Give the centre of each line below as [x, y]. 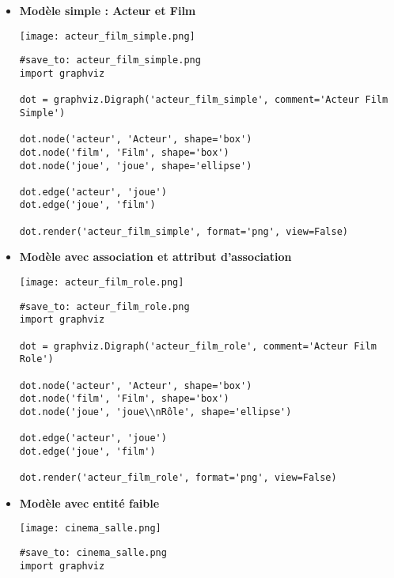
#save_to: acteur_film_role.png [104, 306]
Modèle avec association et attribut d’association [155, 257]
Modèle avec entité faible [89, 502]
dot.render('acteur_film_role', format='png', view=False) [178, 478]
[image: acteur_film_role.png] [102, 283]
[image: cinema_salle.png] [90, 529]
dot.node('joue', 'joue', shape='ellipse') [136, 166]
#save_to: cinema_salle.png [93, 553]
